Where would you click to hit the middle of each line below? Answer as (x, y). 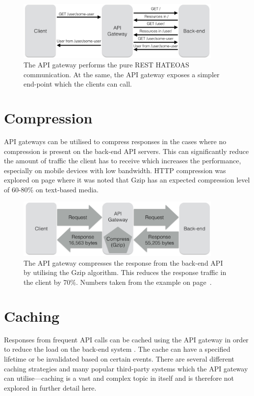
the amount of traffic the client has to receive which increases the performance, (123, 161)
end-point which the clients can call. (78, 84)
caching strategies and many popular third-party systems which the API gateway (126, 368)
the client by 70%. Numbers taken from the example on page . (118, 282)
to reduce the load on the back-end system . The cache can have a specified (117, 349)
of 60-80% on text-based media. (51, 190)
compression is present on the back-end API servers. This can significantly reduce (127, 151)
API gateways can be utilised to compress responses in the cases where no (115, 141)
